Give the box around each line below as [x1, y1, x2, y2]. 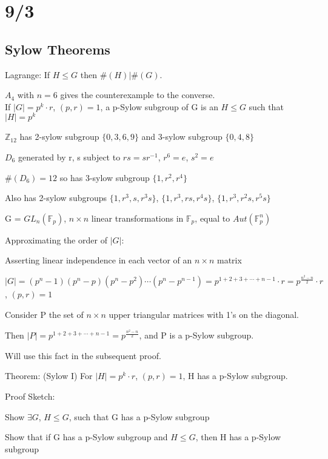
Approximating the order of [5, 233, 107, 246]
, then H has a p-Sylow [195, 431, 281, 443]
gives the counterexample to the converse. [60, 88, 215, 101]
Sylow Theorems [5, 39, 110, 58]
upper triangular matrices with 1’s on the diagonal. [109, 308, 299, 321]
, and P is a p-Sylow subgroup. [139, 329, 254, 342]
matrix [216, 254, 242, 266]
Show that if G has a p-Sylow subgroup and [5, 431, 168, 443]
